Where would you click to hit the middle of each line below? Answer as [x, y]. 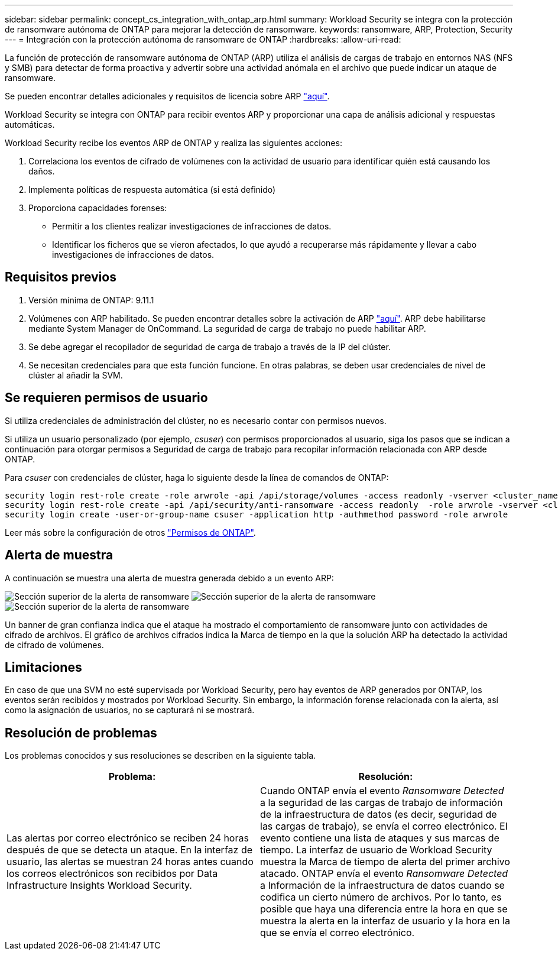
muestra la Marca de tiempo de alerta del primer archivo [385, 862]
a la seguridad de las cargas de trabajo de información [382, 803]
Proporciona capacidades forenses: [98, 208]
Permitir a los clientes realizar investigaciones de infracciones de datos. [192, 226]
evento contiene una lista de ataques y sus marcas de [380, 838]
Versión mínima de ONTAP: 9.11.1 [91, 300]
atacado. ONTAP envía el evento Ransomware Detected [384, 874]
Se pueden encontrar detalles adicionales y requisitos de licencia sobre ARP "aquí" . [167, 96]
